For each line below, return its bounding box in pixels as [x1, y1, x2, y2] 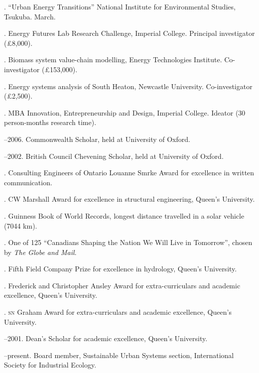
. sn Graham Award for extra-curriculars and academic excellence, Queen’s [4, 307, 232, 317]
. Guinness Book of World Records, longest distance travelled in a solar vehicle [4, 210, 245, 221]
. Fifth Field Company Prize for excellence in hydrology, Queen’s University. [4, 263, 237, 274]
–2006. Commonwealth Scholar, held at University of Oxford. [4, 133, 190, 144]
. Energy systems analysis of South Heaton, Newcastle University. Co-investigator [4, 81, 253, 91]
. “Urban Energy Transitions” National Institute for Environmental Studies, [4, 1, 236, 11]
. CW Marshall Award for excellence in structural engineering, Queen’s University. [4, 194, 255, 204]
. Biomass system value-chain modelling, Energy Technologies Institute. [4, 54, 222, 65]
